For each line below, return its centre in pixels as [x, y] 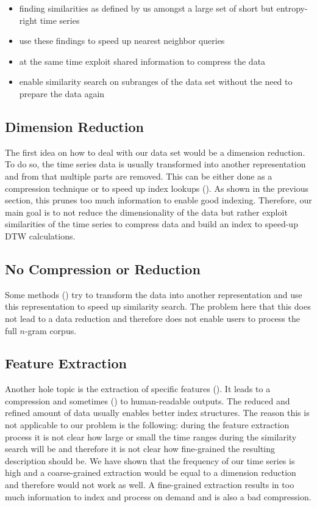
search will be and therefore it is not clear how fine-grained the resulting [140, 449]
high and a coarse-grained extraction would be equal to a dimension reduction [151, 472]
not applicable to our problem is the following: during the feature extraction [147, 425]
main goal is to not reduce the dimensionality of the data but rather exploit [146, 212]
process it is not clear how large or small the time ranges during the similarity [151, 436]
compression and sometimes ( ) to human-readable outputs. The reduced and [148, 400]
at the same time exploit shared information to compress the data [142, 61]
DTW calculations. [40, 235]
